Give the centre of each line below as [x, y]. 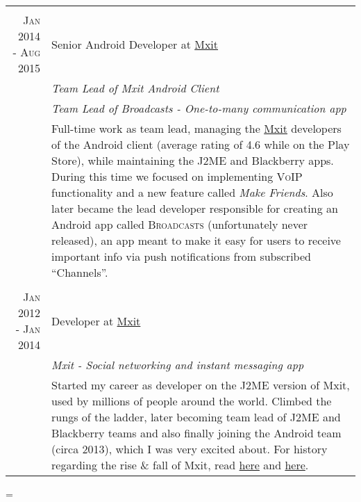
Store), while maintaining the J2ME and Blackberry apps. [193, 160]
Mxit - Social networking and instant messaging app [178, 365]
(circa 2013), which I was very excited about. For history [190, 449]
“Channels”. [80, 272]
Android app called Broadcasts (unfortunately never [180, 224]
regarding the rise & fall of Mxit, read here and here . [180, 465]
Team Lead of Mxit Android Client [135, 88]
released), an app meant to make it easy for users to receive [196, 240]
